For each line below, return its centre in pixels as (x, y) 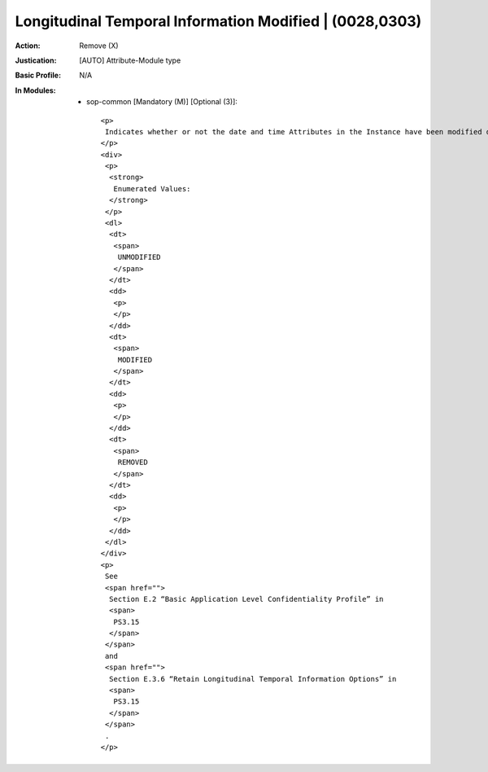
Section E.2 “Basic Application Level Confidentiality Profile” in (246, 599)
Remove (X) (99, 46)
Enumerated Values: (152, 189)
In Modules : (35, 90)
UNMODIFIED (139, 257)
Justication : (36, 60)
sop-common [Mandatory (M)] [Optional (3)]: (162, 102)
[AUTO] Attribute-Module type (130, 60)
